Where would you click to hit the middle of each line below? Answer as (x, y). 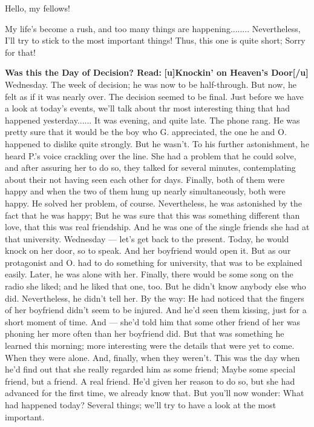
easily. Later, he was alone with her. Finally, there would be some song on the (149, 274)
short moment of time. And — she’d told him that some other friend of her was (153, 321)
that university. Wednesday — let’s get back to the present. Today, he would (147, 238)
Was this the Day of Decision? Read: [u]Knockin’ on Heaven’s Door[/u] (157, 72)
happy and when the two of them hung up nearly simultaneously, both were (145, 191)
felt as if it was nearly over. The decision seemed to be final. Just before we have (154, 96)
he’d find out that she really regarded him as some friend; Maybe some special (150, 369)
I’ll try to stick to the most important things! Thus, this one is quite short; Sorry (155, 40)
